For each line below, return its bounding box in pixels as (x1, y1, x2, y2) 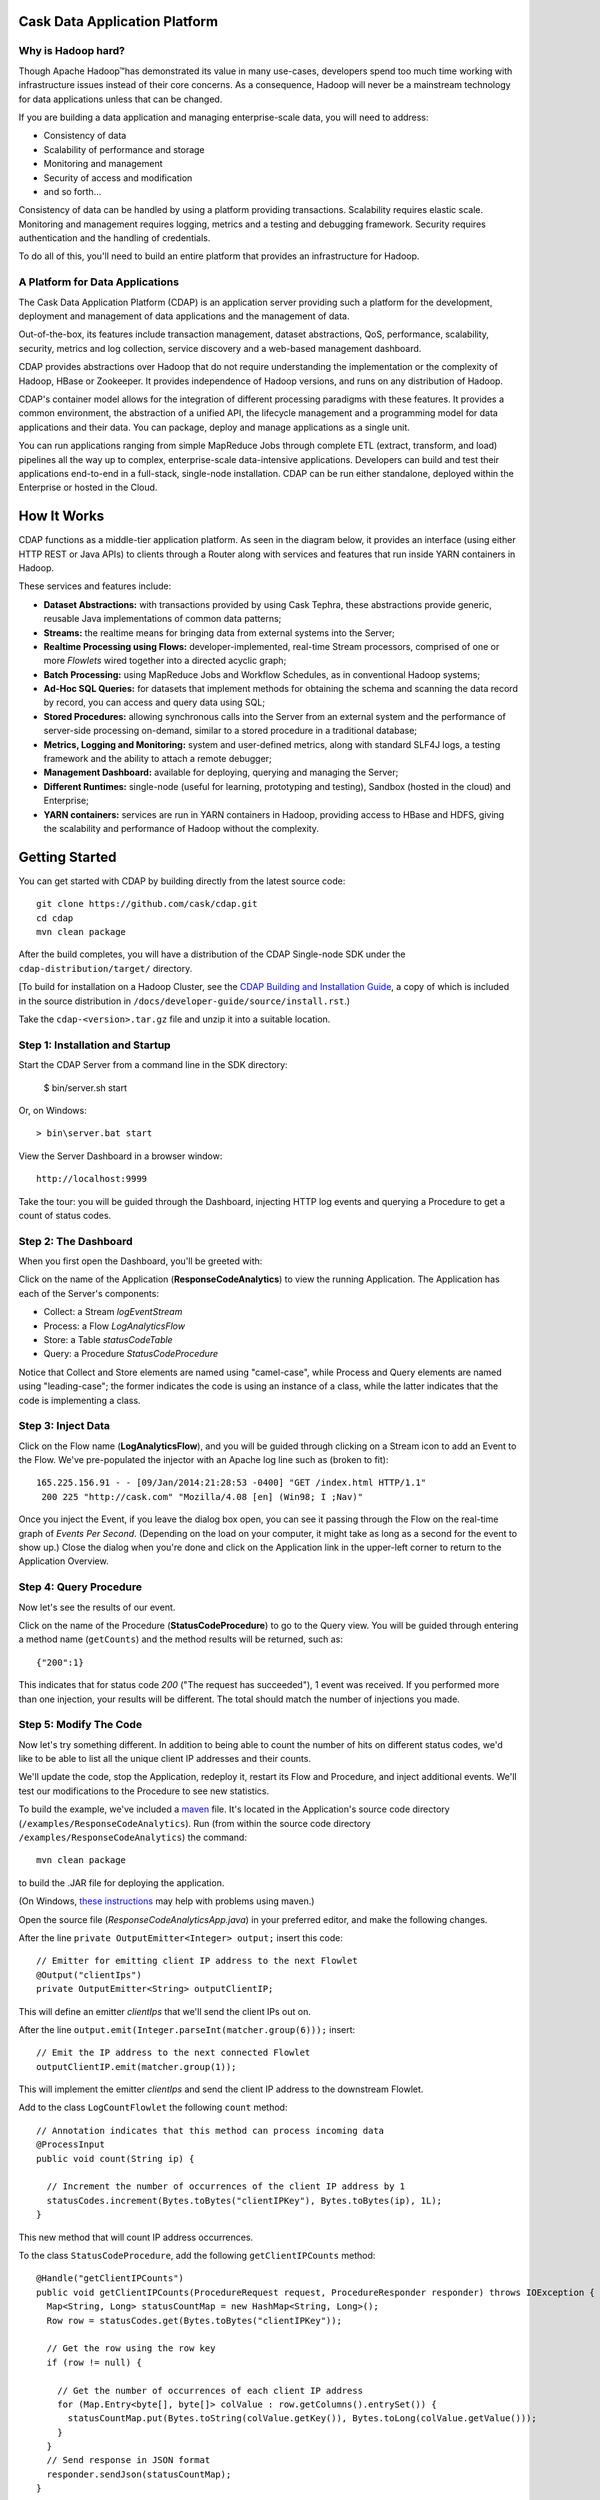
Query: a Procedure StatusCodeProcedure (43, 1348, 219, 1360)
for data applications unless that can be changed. (18, 93, 223, 105)
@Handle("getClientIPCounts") (36, 2273, 185, 2284)
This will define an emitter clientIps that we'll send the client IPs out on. (18, 2005, 312, 2017)
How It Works (18, 508, 105, 525)
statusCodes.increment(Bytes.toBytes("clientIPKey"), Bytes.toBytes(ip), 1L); (46, 2195, 443, 2206)
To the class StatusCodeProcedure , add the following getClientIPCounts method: (18, 2250, 376, 2261)
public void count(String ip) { (36, 2153, 195, 2164)
